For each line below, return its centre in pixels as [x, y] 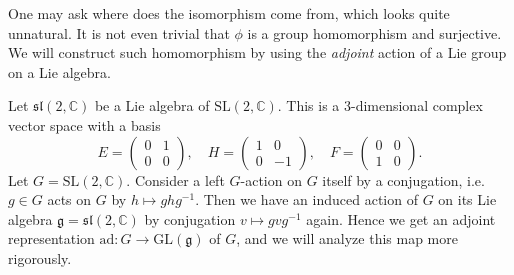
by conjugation [190, 218]
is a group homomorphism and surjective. [374, 32]
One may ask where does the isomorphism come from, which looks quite [229, 13]
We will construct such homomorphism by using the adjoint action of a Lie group [257, 52]
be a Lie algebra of [152, 105]
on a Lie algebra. [59, 71]
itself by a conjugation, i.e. [403, 179]
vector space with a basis [84, 124]
